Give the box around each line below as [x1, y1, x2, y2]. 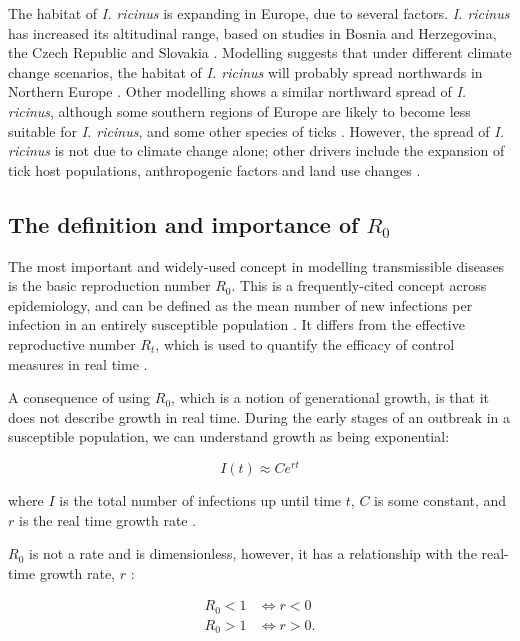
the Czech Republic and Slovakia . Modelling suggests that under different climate [8, 42, 512, 63]
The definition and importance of [8, 208, 359, 239]
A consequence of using [8, 387, 151, 408]
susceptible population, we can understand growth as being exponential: [8, 426, 450, 447]
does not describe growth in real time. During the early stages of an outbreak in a [8, 406, 511, 427]
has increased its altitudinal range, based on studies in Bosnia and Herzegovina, [8, 22, 497, 43]
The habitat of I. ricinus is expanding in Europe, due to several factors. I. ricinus [8, 3, 510, 23]
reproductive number [8, 333, 136, 354]
